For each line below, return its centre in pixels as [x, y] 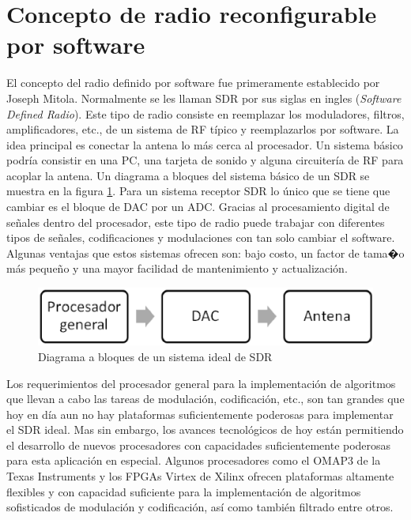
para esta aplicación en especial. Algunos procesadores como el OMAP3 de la [194, 460]
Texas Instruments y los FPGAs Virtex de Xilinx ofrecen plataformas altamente [200, 476]
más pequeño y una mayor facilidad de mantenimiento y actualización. [177, 268]
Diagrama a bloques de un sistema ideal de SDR [155, 356]
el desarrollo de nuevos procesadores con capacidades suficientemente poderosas [199, 445]
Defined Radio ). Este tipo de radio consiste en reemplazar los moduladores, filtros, [205, 113]
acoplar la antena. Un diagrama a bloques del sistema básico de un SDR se [188, 175]
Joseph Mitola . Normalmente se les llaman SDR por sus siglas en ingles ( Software [204, 98]
